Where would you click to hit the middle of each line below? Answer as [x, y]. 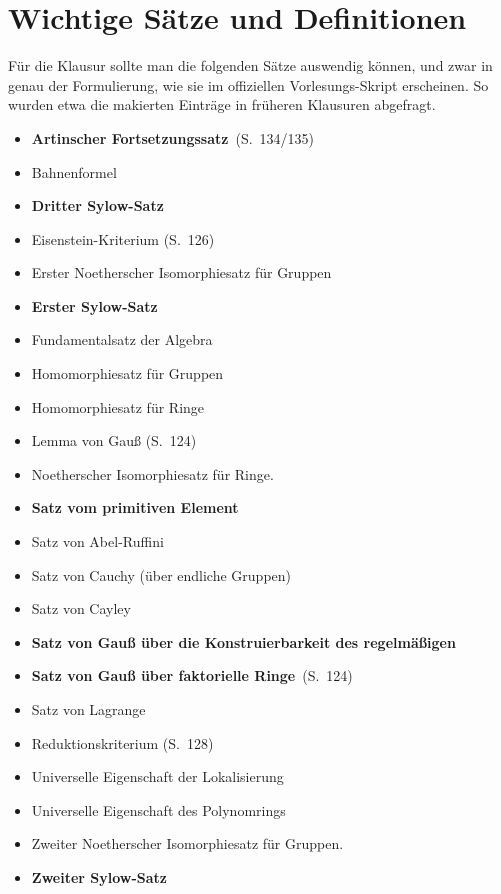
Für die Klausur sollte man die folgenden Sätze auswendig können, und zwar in [250, 65]
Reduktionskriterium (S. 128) [122, 742]
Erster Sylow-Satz [94, 305]
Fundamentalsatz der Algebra [122, 339]
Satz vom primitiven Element [135, 507]
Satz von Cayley [81, 608]
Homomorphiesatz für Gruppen [127, 373]
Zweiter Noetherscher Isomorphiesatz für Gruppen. [187, 843]
